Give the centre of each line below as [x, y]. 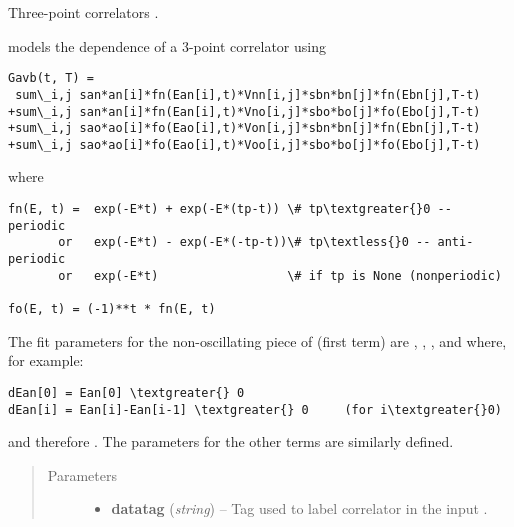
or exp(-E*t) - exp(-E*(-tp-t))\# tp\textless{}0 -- [244, 242]
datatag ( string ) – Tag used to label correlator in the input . [299, 508]
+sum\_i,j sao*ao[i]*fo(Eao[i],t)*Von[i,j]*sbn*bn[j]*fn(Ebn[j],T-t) [244, 128]
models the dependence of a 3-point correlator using [167, 45]
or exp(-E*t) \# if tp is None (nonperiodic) [280, 275]
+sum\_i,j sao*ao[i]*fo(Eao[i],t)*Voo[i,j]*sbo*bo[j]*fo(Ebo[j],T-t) [244, 144]
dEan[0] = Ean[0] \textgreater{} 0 [126, 392]
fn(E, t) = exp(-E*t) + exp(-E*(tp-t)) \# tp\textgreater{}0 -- [230, 209]
